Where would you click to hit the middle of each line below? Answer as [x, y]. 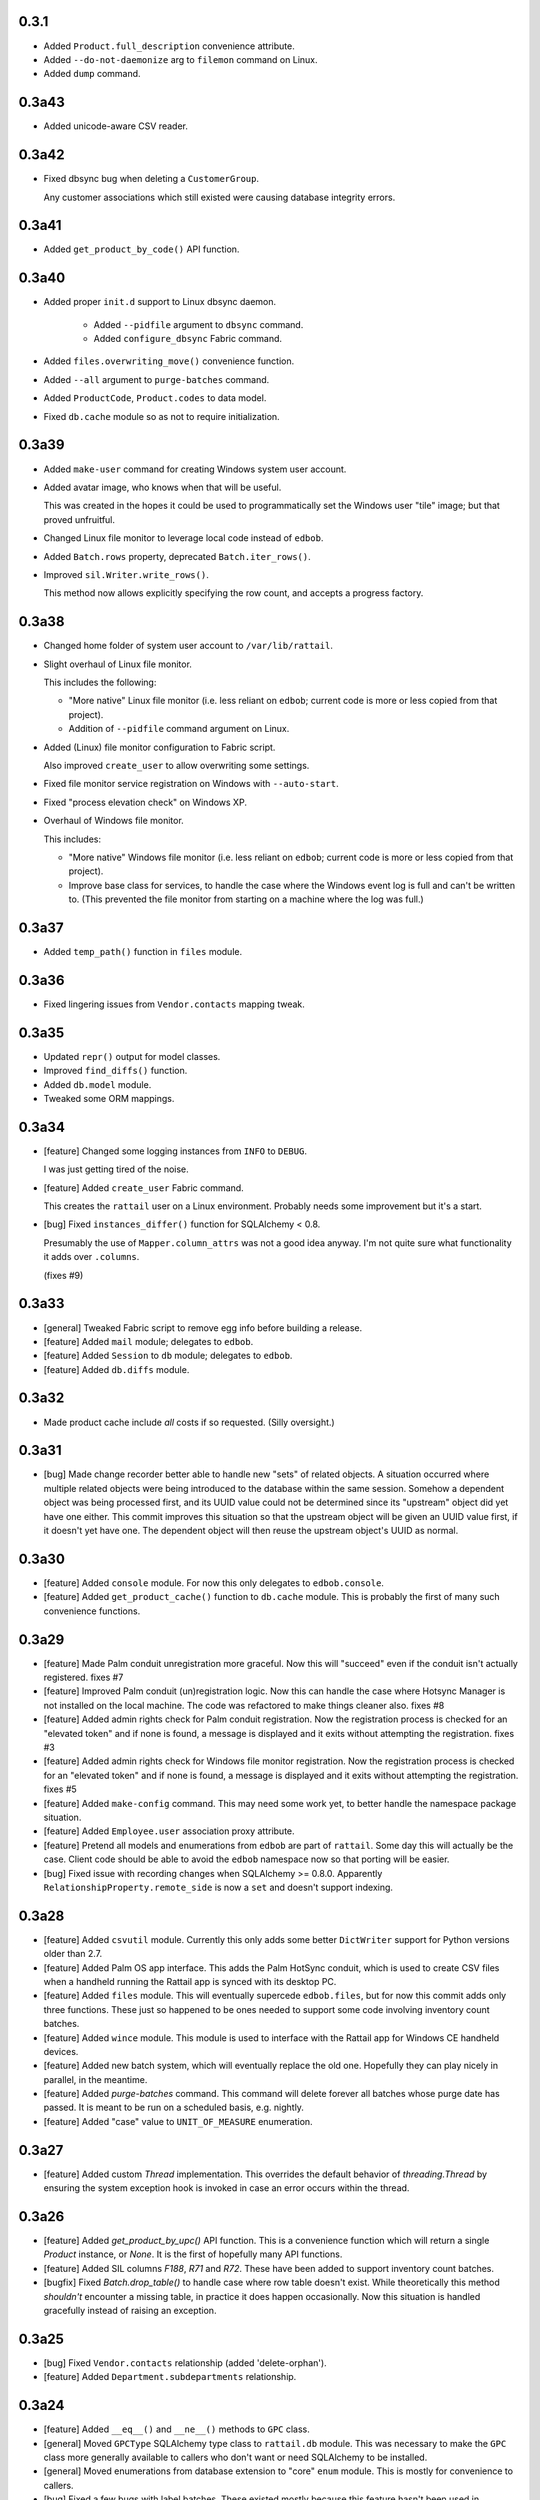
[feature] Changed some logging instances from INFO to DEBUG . [175, 1151]
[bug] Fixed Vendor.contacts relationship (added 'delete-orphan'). [185, 2362]
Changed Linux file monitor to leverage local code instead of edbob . [183, 538]
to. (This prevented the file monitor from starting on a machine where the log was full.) [246, 899]
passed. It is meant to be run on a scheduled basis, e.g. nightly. [174, 2107]
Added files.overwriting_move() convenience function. [169, 361]
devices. [61, 2051]
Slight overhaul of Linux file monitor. [117, 664]
